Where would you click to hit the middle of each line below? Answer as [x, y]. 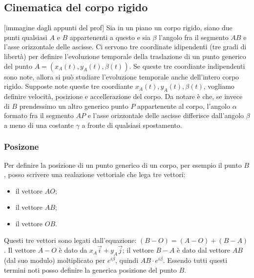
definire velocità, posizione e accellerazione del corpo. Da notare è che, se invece [123, 96]
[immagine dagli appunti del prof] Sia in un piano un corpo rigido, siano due [118, 28]
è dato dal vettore [204, 250]
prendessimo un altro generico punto [74, 106]
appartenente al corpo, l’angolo [184, 106]
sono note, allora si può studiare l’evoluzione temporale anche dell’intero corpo [122, 76]
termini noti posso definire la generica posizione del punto [90, 269]
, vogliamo [219, 86]
